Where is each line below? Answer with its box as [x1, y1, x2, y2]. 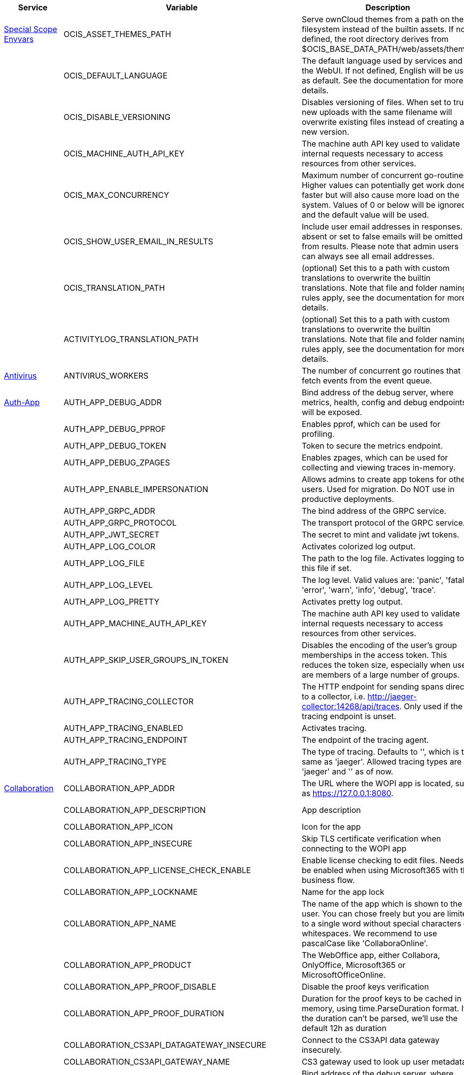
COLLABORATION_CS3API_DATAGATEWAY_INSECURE [64, 1040, 267, 1050]
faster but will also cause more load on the [301, 190, 460, 200]
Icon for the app [301, 822, 361, 832]
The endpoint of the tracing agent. [301, 735, 429, 745]
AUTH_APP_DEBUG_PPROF [64, 424, 166, 434]
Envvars [4, 34, 34, 44]
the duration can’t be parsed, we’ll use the [301, 1013, 458, 1023]
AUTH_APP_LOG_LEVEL [64, 580, 153, 590]
